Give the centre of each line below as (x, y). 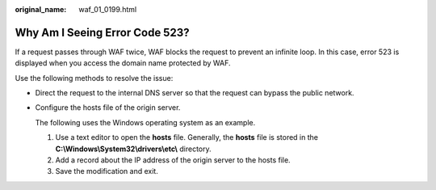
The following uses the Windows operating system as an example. (145, 122)
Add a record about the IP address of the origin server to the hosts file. (173, 160)
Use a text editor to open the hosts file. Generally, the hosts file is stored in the (187, 137)
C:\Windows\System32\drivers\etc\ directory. (133, 149)
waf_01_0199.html (108, 9)
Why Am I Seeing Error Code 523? (102, 32)
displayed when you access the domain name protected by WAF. (123, 63)
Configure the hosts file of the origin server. (108, 108)
